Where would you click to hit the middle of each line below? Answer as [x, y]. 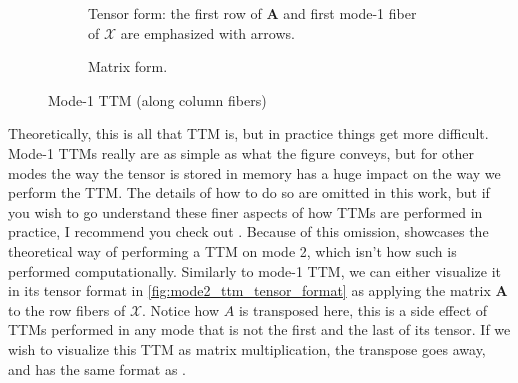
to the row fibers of [67, 309]
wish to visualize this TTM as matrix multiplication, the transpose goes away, [247, 348]
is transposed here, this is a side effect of [363, 309]
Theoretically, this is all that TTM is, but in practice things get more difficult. [248, 133]
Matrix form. [128, 66]
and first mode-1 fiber [350, 13]
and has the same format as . [97, 368]
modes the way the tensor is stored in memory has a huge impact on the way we [254, 172]
